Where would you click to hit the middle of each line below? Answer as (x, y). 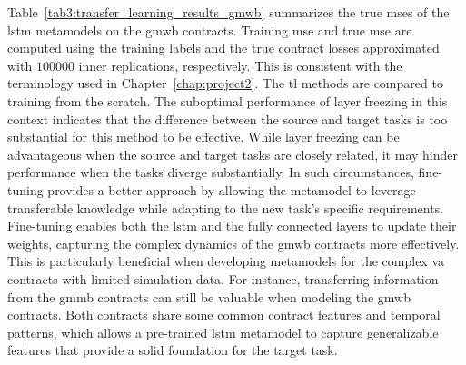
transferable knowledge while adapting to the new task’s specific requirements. (226, 207)
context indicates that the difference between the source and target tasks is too (228, 118)
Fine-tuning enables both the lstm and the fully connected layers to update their (232, 226)
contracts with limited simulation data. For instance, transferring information (223, 278)
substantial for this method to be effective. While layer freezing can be (203, 137)
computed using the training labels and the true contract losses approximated (223, 48)
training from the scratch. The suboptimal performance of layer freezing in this (228, 100)
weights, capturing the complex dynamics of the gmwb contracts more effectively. (233, 243)
